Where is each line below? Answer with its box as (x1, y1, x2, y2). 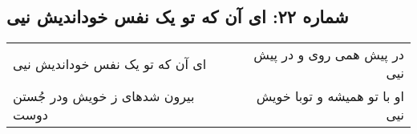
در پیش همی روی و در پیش (253, 45, 404, 64)
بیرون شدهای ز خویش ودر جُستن (13, 87, 195, 106)
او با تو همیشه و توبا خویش (256, 87, 404, 106)
